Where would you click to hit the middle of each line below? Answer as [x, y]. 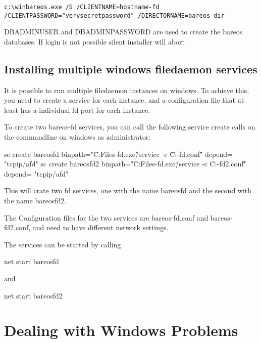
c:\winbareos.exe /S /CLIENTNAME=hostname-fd [82, 7]
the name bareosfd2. [35, 201]
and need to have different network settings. [100, 227]
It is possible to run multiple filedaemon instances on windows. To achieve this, [127, 90]
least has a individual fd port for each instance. [77, 110]
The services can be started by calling [63, 244]
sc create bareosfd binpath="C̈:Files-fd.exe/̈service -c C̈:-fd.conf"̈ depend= [118, 154]
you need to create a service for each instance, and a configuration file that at [124, 100]
